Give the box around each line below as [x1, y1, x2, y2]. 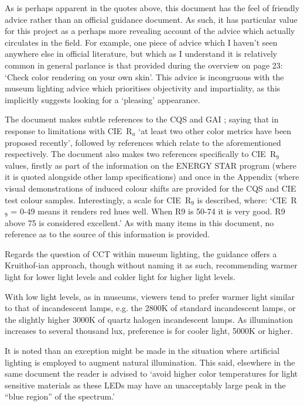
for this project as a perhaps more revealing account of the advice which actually [5, 25, 295, 37]
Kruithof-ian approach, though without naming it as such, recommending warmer [5, 259, 298, 271]
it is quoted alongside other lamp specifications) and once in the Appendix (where [5, 170, 299, 183]
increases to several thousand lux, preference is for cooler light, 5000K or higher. [5, 325, 293, 337]
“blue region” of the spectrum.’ [5, 390, 115, 402]
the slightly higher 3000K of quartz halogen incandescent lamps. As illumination [5, 313, 293, 325]
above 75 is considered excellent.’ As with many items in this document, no [5, 216, 274, 228]
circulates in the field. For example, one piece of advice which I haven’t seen [5, 36, 278, 48]
